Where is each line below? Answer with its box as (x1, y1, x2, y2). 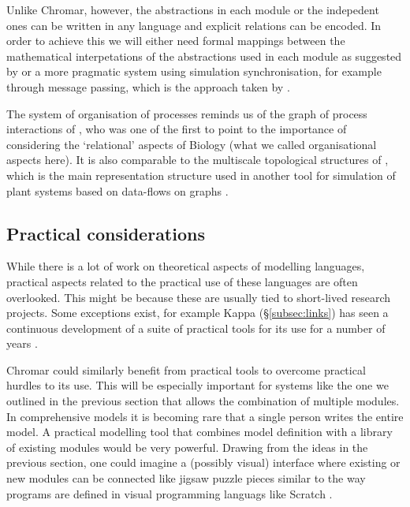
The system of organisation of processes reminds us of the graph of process (6, 105, 367, 121)
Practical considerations (6, 221, 205, 245)
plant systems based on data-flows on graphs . (6, 182, 229, 199)
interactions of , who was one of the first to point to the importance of (6, 121, 347, 137)
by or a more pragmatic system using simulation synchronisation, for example (6, 63, 382, 80)
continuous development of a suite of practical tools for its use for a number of (6, 319, 386, 336)
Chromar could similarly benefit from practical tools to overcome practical (6, 361, 366, 378)
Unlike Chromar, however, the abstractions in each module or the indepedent (6, 2, 379, 17)
